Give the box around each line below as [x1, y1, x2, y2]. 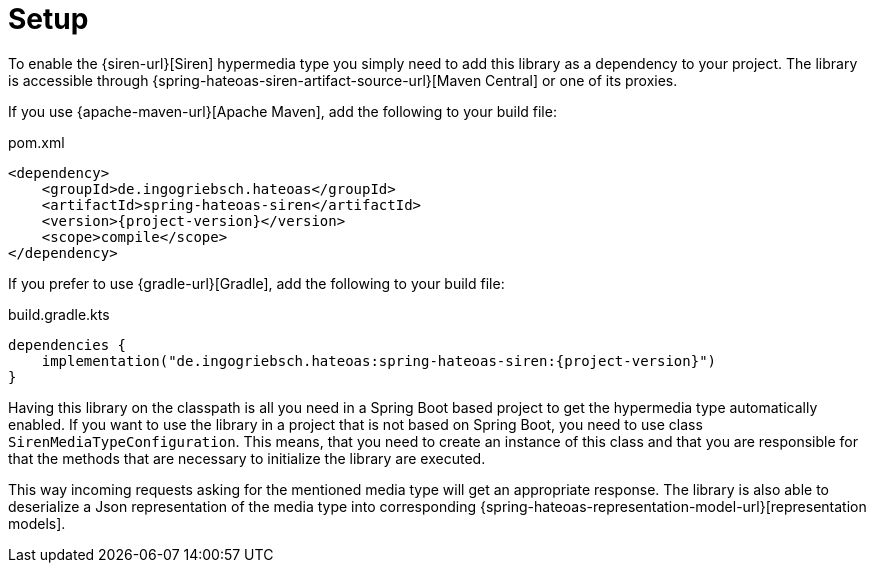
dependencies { [8, 336, 127, 353]
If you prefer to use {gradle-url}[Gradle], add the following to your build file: [8, 274, 505, 292]
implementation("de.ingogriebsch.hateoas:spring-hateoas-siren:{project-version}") [41, 352, 717, 369]
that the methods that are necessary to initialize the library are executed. [8, 449, 486, 467]
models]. [8, 514, 66, 532]
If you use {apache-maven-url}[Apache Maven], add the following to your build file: [8, 102, 557, 120]
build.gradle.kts [8, 305, 110, 323]
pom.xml [8, 133, 65, 151]
